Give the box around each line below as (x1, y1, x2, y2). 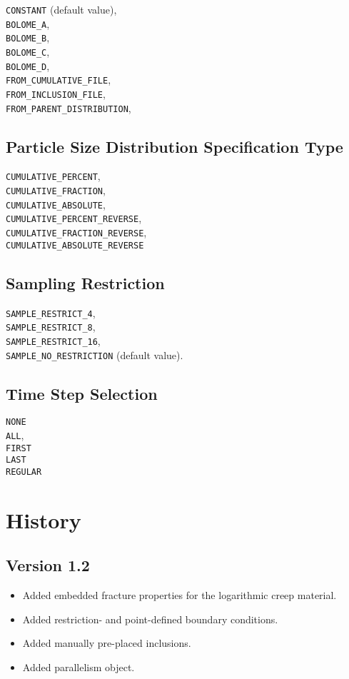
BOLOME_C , (6, 44, 50, 59)
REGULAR (6, 467, 42, 478)
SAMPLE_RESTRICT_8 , (6, 319, 96, 334)
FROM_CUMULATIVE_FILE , (6, 72, 111, 87)
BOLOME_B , (6, 30, 50, 45)
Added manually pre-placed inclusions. (22, 635, 191, 650)
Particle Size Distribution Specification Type (6, 135, 343, 157)
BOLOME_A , (6, 16, 50, 31)
